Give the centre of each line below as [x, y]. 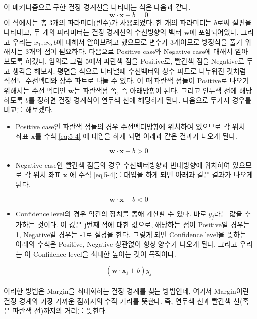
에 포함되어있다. [214, 32]
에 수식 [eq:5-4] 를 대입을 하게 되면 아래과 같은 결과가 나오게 [161, 175]
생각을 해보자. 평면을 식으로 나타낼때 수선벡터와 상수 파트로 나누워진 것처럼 [129, 71]
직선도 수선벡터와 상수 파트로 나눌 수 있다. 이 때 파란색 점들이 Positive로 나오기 [127, 80]
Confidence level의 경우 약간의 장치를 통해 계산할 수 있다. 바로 [111, 213]
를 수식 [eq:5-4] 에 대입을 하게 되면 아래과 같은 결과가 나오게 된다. [136, 136]
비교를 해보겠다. [28, 109]
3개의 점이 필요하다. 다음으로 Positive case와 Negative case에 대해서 [129, 51]
